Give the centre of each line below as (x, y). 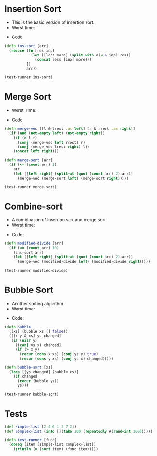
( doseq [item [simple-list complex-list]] (52, 445)
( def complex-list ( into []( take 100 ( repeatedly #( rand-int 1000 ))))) (78, 431)
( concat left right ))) (36, 151)
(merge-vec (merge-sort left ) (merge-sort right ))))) (73, 178)
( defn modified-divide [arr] (34, 244)
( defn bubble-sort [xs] (29, 367)
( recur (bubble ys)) (38, 381)
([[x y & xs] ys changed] (35, 336)
